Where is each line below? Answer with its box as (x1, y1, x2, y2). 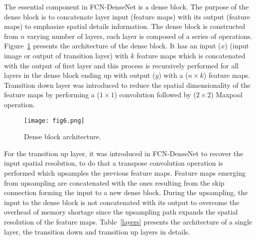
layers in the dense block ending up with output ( (4, 70, 155, 80)
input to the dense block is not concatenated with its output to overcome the (4, 197, 240, 207)
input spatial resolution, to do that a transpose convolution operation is (4, 158, 223, 168)
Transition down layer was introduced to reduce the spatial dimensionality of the (4, 79, 251, 90)
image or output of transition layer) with (4, 50, 128, 60)
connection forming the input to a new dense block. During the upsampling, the (4, 187, 248, 198)
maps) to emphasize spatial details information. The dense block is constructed (4, 21, 246, 31)
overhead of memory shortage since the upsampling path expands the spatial (4, 207, 238, 217)
